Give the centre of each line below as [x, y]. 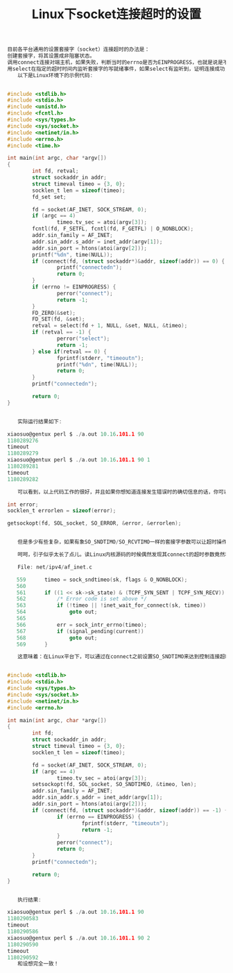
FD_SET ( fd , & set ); [59, 319]
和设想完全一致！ [38, 964]
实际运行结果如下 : [40, 421]
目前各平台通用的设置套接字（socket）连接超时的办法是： [79, 49]
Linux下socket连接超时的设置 [116, 14]
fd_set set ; [50, 197]
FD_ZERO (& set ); [54, 313]
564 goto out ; [57, 612]
